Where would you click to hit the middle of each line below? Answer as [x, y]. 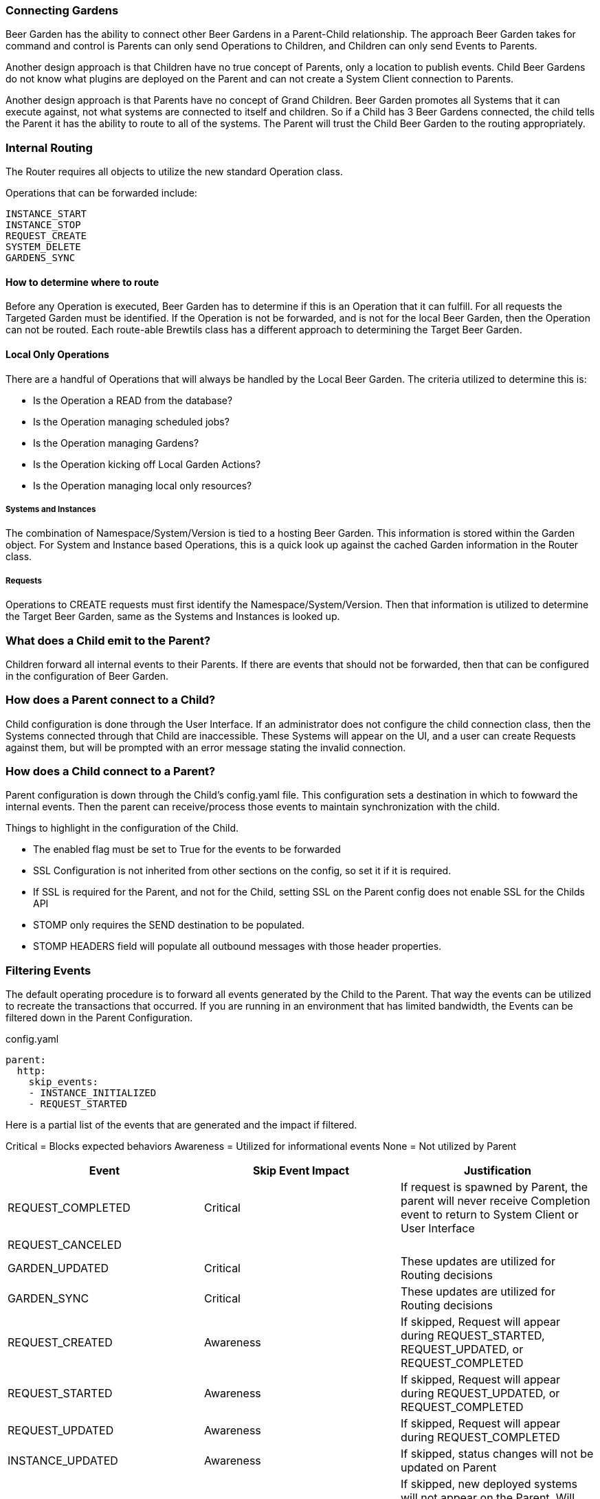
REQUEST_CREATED [60, 1343]
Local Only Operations [57, 354]
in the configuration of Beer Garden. [87, 676]
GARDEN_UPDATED [58, 1268]
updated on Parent [448, 1468]
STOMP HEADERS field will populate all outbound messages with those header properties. [237, 946]
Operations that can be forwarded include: [101, 193]
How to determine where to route [82, 282]
